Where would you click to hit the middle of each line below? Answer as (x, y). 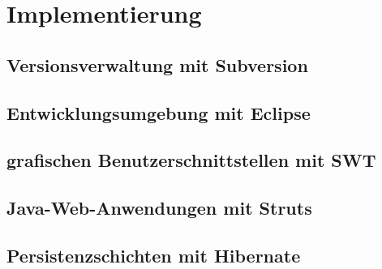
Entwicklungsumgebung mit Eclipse (159, 112)
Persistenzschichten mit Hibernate (154, 255)
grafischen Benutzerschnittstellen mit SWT (191, 160)
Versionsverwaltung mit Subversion (157, 64)
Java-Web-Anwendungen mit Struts (159, 208)
